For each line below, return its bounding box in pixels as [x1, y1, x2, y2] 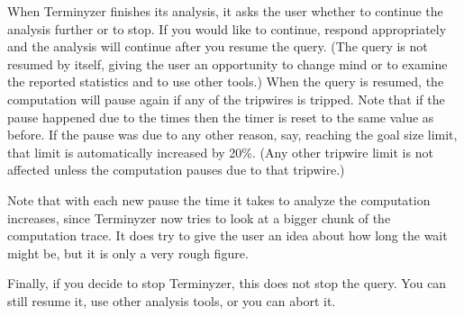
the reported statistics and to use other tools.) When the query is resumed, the [7, 72, 444, 91]
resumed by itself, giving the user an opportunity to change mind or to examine [7, 54, 448, 73]
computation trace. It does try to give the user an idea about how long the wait [7, 226, 448, 245]
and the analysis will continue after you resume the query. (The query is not [7, 37, 428, 56]
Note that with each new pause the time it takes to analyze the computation [7, 190, 431, 209]
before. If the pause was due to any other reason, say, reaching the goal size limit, [7, 125, 458, 144]
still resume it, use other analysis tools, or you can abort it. [7, 291, 336, 310]
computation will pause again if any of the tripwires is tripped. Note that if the [7, 89, 445, 108]
